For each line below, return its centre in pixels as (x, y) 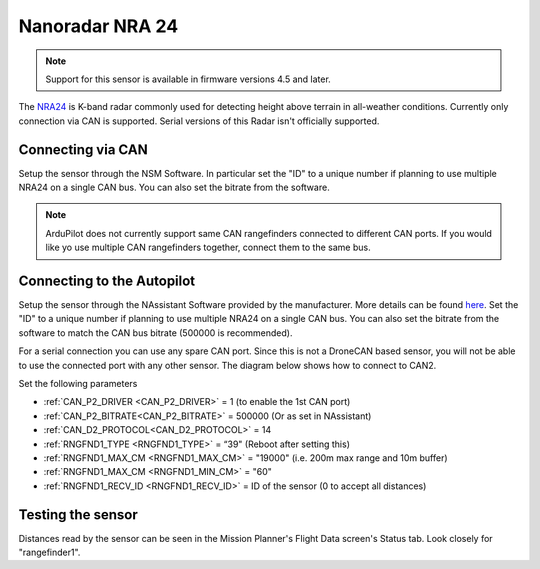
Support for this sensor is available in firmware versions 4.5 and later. (188, 79)
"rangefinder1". (49, 552)
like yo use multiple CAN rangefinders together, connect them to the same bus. (208, 247)
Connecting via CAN (83, 149)
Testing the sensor (78, 514)
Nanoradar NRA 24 (98, 26)
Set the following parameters (78, 384)
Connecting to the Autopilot (107, 281)
